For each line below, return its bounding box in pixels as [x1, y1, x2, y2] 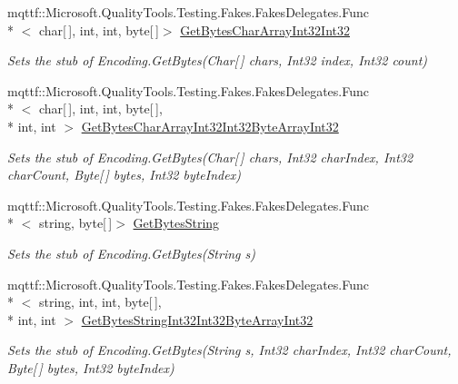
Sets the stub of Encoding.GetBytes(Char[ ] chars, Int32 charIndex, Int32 [7, 147, 413, 166]
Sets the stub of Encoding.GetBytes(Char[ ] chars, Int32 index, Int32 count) [7, 51, 428, 70]
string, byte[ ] [38, 213, 113, 232]
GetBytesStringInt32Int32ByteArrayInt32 [81, 310, 314, 329]
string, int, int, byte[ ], [38, 292, 162, 311]
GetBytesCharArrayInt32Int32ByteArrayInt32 [81, 116, 339, 135]
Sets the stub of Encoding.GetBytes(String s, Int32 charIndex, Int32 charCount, [7, 340, 452, 359]
